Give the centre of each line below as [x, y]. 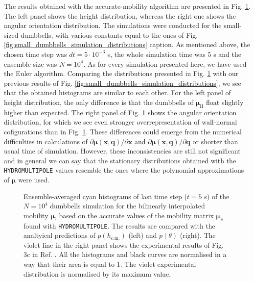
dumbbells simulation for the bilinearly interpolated [127, 206]
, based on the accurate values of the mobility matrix [134, 215]
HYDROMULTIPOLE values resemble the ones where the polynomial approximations [124, 170]
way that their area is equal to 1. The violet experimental [110, 264]
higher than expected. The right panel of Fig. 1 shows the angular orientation [120, 112]
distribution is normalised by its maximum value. [97, 273]
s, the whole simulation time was [156, 54]
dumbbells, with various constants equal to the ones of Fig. [109, 35]
